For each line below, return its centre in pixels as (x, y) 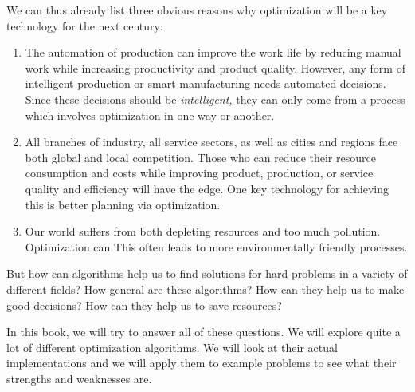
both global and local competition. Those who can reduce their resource (200, 157)
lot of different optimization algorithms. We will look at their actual (172, 347)
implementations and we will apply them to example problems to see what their (202, 363)
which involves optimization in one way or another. (150, 115)
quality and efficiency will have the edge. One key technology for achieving (207, 188)
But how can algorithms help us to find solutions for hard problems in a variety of (207, 273)
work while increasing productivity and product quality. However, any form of (215, 67)
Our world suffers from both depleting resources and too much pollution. (203, 231)
